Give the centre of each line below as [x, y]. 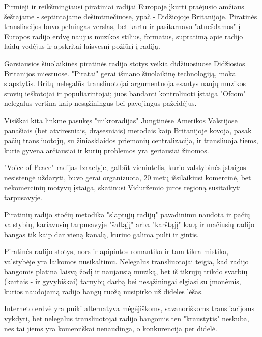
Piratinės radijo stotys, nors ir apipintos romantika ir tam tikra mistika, [117, 251]
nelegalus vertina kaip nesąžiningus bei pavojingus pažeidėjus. [100, 103]
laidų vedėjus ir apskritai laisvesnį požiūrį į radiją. [82, 46]
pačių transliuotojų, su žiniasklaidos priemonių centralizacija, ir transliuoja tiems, [131, 140]
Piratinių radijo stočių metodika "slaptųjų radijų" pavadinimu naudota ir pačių [127, 214]
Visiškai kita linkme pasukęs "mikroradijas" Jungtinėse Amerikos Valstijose [121, 120]
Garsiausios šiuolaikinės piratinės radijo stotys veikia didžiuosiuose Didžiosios [125, 63]
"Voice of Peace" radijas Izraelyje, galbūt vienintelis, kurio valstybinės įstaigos [125, 167]
